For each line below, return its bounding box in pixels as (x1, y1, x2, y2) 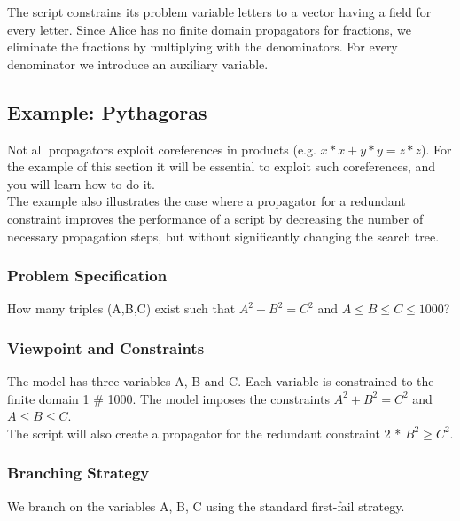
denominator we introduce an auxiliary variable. (7, 54, 269, 73)
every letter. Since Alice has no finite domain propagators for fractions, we (7, 20, 411, 38)
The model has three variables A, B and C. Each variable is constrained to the (7, 372, 434, 391)
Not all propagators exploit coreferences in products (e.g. (7, 139, 316, 158)
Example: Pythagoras (7, 98, 207, 125)
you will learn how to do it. (7, 174, 155, 193)
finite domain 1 (7, 389, 90, 407)
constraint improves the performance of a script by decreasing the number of (7, 209, 424, 227)
